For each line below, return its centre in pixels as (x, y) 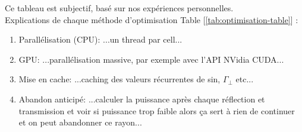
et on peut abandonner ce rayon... (80, 122)
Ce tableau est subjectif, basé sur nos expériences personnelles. (119, 8)
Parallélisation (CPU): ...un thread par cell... (100, 39)
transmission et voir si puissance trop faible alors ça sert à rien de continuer (157, 110)
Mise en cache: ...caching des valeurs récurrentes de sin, (119, 79)
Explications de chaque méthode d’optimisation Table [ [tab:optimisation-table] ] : (152, 19)
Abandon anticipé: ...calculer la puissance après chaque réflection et (142, 99)
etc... (245, 79)
